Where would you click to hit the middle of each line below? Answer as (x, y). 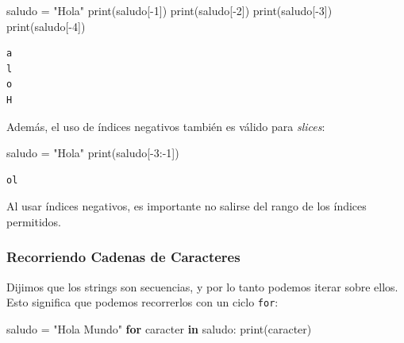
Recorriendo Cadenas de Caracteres (123, 257)
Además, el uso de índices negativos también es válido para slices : (166, 126)
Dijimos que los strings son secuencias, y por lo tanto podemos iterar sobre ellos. (202, 286)
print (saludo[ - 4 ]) (46, 26)
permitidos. (34, 221)
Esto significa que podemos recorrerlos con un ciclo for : (142, 302)
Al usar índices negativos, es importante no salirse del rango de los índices (187, 206)
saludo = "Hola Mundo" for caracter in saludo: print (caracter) (159, 329)
